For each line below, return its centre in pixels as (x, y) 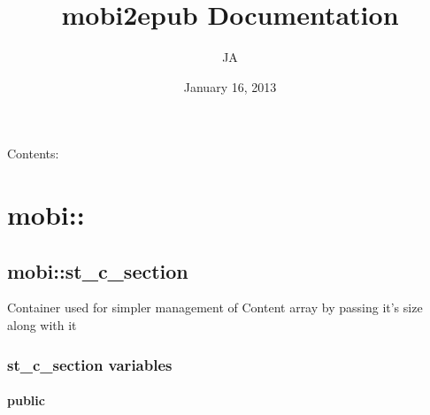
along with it (42, 325)
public (26, 400)
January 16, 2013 (230, 86)
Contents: (33, 154)
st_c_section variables (90, 364)
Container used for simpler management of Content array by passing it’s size (215, 307)
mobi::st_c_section (98, 270)
